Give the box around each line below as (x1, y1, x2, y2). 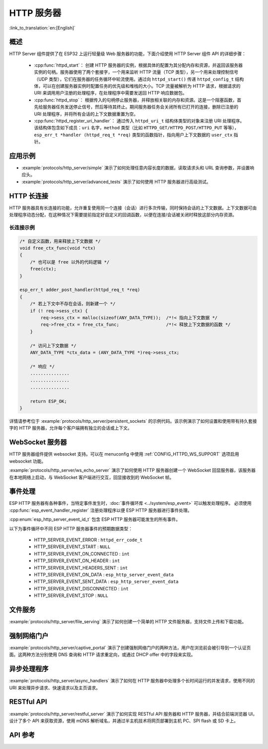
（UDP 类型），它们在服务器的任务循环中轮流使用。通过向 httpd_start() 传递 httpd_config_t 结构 (34, 76, 244, 82)
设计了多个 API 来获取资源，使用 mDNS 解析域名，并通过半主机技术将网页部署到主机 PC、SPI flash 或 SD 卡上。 (9, 718, 238, 724)
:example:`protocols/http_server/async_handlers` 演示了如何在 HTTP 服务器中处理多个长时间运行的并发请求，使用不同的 (9, 678, 255, 684)
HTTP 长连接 (9, 191, 49, 200)
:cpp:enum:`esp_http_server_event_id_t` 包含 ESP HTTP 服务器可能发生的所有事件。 (9, 516, 181, 522)
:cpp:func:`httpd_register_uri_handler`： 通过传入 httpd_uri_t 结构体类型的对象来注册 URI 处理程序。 (34, 117, 245, 124)
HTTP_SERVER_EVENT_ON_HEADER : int (34, 558, 120, 564)
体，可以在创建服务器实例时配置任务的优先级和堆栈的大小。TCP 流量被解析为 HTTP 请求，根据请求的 (34, 83, 241, 89)
